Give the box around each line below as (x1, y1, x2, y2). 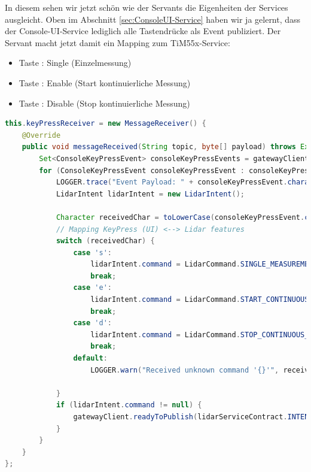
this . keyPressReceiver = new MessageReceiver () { (5, 119, 206, 128)
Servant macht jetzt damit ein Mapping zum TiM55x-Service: (5, 36, 230, 49)
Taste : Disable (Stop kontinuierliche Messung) (19, 96, 190, 109)
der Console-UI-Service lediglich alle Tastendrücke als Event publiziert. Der (5, 25, 281, 37)
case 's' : (73, 248, 112, 257)
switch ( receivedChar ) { (56, 237, 155, 246)
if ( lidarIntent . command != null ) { (56, 401, 202, 410)
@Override (22, 131, 61, 140)
